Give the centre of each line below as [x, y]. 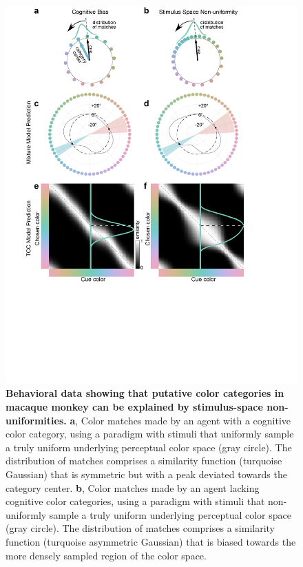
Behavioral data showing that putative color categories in [145, 393]
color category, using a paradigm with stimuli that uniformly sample [150, 434]
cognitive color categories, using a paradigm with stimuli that [135, 501]
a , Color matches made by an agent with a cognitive [180, 420]
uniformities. [36, 420]
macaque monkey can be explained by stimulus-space [134, 407]
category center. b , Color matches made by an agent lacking [133, 487]
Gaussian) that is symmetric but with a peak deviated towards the [146, 474]
